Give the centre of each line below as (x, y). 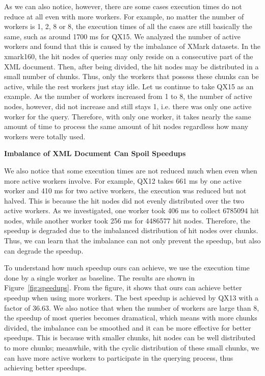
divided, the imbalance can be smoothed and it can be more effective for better (128, 327)
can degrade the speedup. (44, 250)
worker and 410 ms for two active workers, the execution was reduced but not (125, 191)
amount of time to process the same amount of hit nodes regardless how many (126, 126)
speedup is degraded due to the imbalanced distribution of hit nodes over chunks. (131, 230)
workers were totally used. (45, 136)
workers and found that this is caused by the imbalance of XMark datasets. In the (132, 46)
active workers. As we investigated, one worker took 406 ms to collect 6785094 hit (132, 210)
